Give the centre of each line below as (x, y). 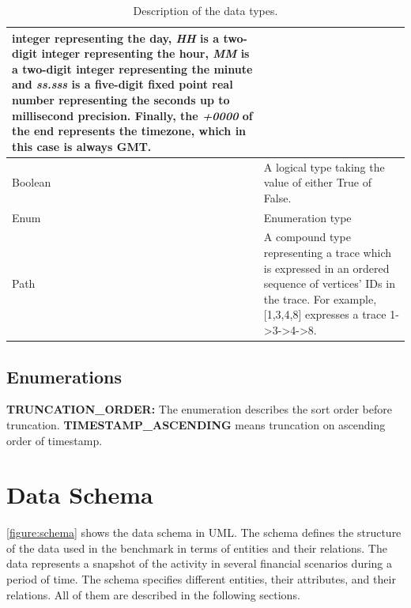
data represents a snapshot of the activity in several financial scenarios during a (200, 563)
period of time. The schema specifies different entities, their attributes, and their (201, 579)
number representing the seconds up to (121, 99)
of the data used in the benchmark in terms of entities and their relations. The (197, 548)
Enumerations (64, 376)
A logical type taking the (324, 166)
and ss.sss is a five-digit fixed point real (123, 84)
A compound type (307, 237)
